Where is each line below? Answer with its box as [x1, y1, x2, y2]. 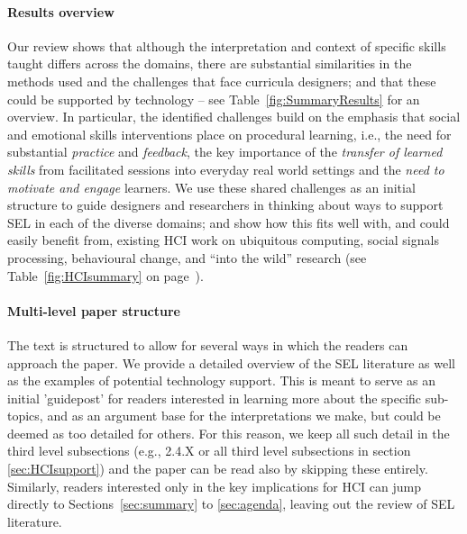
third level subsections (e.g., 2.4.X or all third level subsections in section [7, 441, 411, 460]
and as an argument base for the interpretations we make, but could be [47, 406, 441, 425]
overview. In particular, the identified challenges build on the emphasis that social [7, 107, 461, 126]
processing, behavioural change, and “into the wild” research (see [7, 248, 367, 267]
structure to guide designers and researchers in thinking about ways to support [7, 195, 444, 214]
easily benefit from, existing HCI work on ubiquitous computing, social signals [7, 231, 439, 249]
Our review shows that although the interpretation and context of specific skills [7, 36, 446, 55]
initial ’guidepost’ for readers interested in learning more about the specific [7, 388, 422, 407]
